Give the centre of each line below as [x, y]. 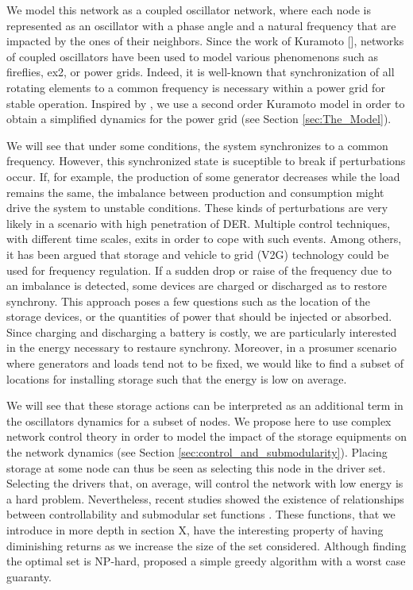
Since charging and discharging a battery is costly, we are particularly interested [202, 332]
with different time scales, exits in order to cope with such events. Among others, [204, 239]
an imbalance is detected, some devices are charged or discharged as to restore [197, 285]
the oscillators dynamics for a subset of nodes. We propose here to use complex [199, 420]
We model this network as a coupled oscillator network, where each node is [189, 10]
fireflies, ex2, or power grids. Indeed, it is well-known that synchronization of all [201, 72]
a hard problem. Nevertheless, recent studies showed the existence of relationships [205, 498]
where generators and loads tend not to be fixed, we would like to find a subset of [205, 363]
